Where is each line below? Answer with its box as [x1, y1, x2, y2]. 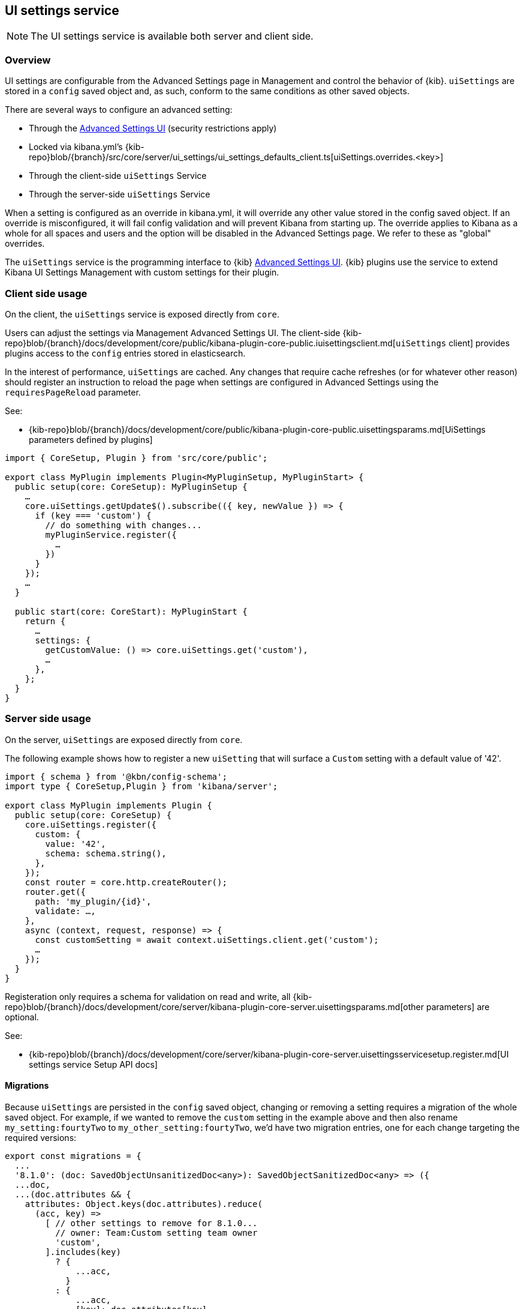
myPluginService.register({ [45, 529, 177, 540]
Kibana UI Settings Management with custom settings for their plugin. [5, 267, 279, 278]
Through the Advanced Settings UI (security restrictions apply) [29, 123, 277, 134]
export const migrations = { [5, 1151, 141, 1161]
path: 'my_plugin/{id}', [35, 896, 152, 906]
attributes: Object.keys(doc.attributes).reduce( [25, 1199, 263, 1209]
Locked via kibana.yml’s [29, 142, 123, 152]
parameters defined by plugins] [29, 434, 153, 445]
